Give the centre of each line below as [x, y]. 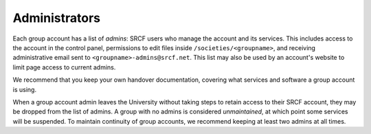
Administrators [57, 18]
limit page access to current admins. [64, 67]
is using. [25, 89]
